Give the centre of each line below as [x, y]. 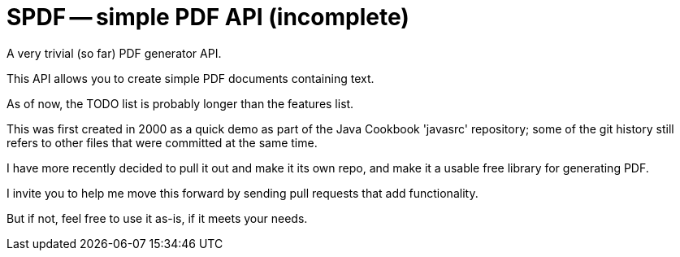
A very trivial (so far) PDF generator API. [114, 53]
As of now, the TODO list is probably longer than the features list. [180, 103]
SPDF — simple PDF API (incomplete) [208, 17]
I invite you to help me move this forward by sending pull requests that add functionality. [243, 193]
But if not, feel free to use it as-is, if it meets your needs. [157, 218]
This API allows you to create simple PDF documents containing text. [191, 78]
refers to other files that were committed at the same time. [162, 142]
